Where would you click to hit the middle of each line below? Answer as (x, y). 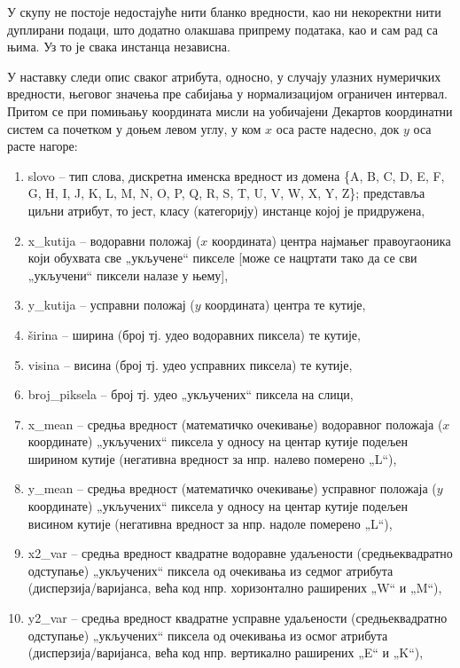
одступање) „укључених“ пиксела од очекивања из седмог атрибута (211, 570)
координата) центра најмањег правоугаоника (331, 240)
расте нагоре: (43, 146)
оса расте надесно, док (338, 128)
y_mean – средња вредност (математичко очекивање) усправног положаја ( (232, 488)
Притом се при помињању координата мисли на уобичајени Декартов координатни (230, 110)
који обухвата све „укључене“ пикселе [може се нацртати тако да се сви (222, 258)
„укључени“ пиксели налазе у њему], (128, 275)
